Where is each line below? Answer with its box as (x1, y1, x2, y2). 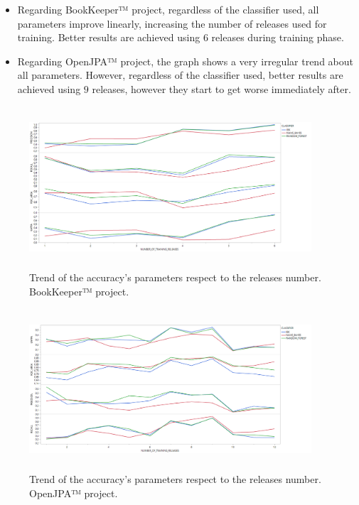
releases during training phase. (211, 30, 344, 45)
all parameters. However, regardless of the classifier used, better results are (17, 67, 343, 82)
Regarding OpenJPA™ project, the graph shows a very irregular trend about (17, 53, 354, 68)
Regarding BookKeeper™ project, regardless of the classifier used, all (17, 2, 319, 16)
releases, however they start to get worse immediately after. (92, 81, 351, 96)
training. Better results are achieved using (17, 30, 200, 45)
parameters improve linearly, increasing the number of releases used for (17, 16, 327, 31)
